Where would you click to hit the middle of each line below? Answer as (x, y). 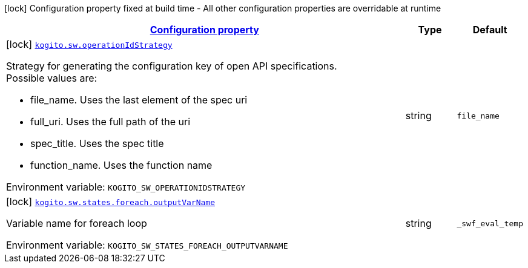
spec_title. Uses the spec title (97, 143)
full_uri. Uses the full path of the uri (111, 122)
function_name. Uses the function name (121, 165)
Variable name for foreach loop (77, 223)
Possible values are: (52, 78)
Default (490, 30)
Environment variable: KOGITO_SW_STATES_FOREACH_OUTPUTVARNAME (147, 245)
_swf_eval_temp (490, 223)
